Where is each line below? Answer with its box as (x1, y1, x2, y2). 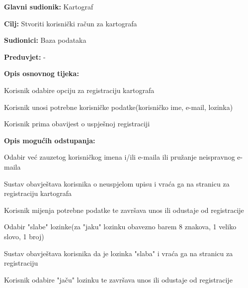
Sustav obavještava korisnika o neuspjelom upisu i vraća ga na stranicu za (4, 178, 230, 189)
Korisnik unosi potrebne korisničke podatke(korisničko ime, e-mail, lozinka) (4, 101, 233, 112)
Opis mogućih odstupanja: (4, 135, 95, 145)
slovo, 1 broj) (4, 231, 44, 241)
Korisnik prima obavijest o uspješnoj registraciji (4, 118, 150, 129)
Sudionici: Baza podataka (4, 35, 86, 45)
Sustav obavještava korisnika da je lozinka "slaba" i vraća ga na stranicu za (4, 248, 233, 258)
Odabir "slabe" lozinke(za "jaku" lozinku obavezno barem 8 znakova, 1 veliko (4, 221, 237, 232)
